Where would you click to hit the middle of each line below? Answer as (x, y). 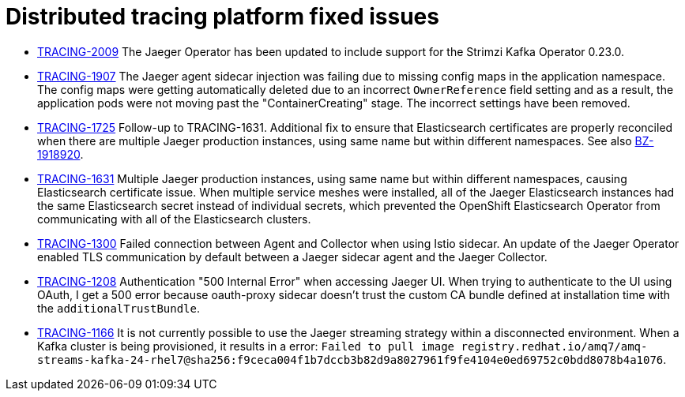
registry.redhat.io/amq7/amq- (554, 346)
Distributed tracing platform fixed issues (222, 17)
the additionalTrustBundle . (119, 308)
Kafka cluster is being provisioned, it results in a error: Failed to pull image (246, 346)
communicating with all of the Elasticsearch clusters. (174, 219)
